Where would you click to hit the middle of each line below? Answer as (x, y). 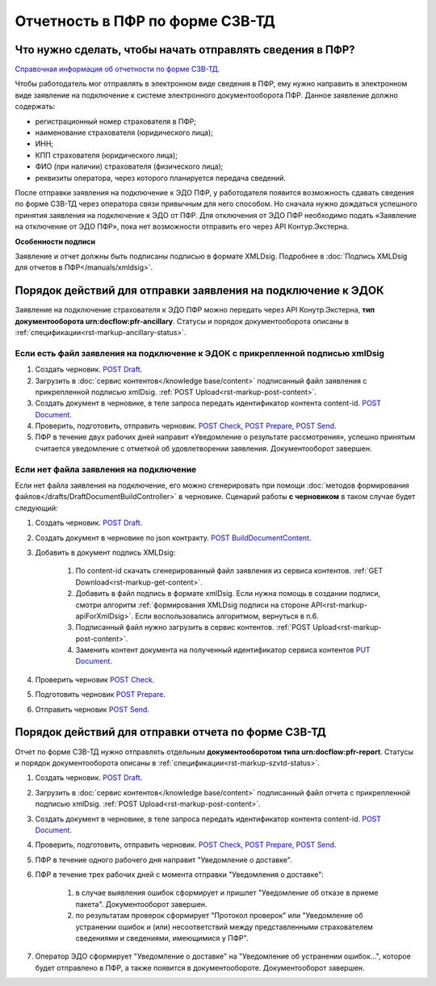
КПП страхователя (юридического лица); (106, 155)
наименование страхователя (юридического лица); (124, 132)
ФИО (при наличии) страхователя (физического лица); (129, 166)
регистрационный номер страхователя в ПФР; (116, 121)
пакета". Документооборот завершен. (141, 904)
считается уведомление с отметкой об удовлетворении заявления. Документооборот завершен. (203, 448)
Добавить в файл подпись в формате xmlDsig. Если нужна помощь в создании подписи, (228, 594)
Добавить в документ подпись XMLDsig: (105, 552)
